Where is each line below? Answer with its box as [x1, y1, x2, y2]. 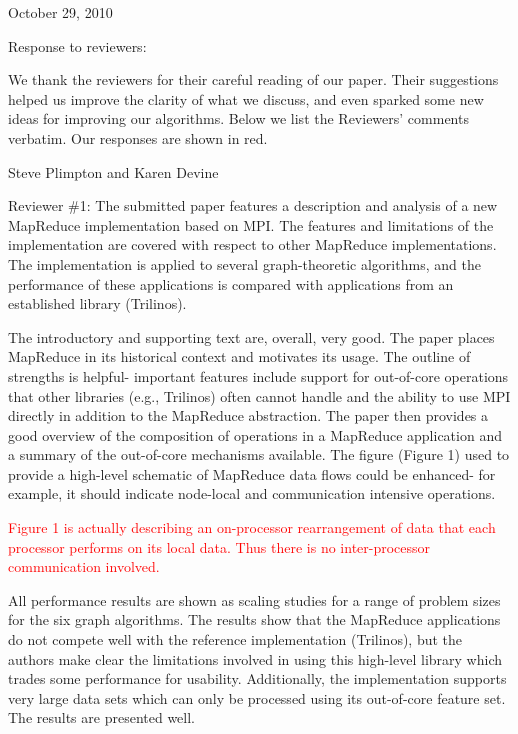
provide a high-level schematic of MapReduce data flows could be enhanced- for [8, 463, 496, 484]
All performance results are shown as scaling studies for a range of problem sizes [8, 589, 501, 610]
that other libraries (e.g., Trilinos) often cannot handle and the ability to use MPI [8, 385, 511, 406]
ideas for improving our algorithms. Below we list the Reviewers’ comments [8, 108, 469, 129]
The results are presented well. [8, 707, 195, 728]
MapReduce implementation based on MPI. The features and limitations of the [8, 214, 494, 235]
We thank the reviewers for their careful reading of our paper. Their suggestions [8, 69, 499, 90]
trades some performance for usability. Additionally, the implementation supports [8, 668, 507, 689]
